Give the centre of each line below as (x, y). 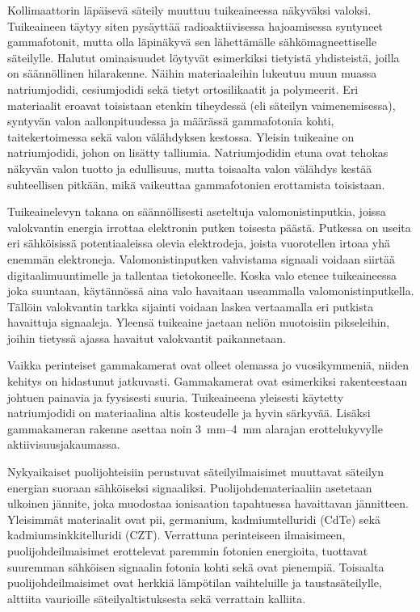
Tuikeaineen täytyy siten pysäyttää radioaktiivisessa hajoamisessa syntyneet (195, 25)
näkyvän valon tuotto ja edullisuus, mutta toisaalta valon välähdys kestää (190, 168)
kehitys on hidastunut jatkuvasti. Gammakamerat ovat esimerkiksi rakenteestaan (208, 381)
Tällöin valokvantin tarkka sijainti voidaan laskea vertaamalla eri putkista (191, 306)
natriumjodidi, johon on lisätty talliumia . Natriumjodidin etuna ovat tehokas (198, 152)
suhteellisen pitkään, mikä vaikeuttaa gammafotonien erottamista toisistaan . (196, 184)
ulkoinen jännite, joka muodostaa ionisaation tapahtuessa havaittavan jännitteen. (208, 503)
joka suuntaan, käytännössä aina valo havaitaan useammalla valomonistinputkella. (211, 291)
